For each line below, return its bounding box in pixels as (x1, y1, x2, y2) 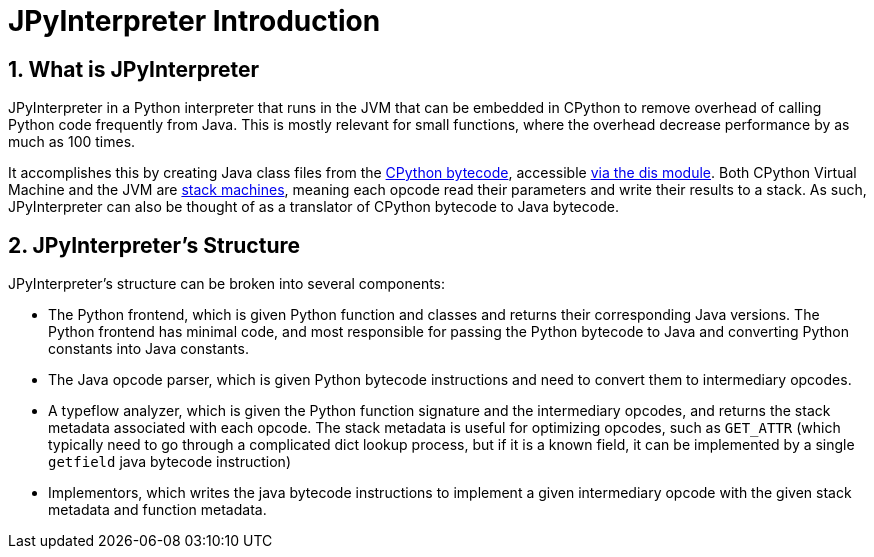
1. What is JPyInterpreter (8, 56, 260, 82)
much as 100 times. (8, 133, 136, 151)
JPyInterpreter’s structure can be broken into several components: (8, 275, 446, 293)
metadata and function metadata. (48, 501, 267, 519)
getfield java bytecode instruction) (48, 453, 291, 471)
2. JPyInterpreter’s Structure (8, 232, 301, 258)
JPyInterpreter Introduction (8, 4, 381, 38)
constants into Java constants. (48, 340, 249, 358)
